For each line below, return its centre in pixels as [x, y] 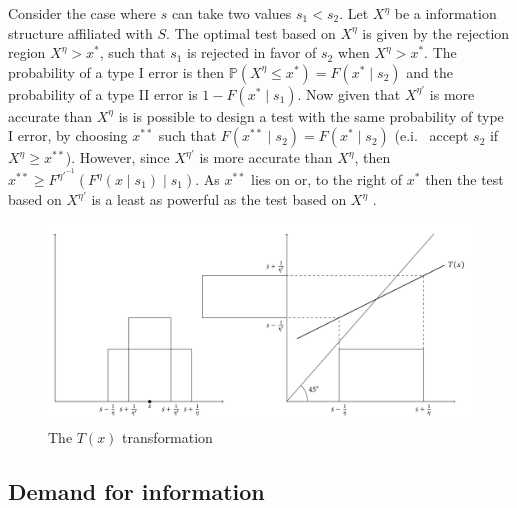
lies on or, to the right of [327, 179]
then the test [464, 179]
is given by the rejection [436, 32]
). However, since [117, 157]
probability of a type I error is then [116, 71]
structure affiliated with [80, 32]
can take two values [231, 13]
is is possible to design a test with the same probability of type [311, 115]
